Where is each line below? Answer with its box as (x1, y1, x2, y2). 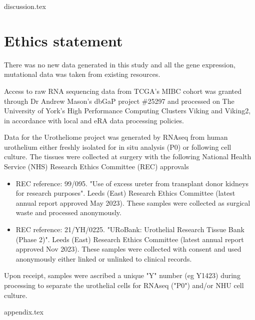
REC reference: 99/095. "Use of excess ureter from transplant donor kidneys (15, 178, 248, 188)
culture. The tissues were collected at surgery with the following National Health (4, 151, 251, 162)
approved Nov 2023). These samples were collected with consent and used (15, 244, 241, 254)
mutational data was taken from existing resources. (4, 69, 160, 79)
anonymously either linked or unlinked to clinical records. (15, 253, 192, 264)
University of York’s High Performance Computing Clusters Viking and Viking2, (4, 105, 251, 116)
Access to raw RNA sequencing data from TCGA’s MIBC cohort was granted (4, 85, 242, 96)
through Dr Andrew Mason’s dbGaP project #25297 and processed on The (4, 95, 234, 106)
